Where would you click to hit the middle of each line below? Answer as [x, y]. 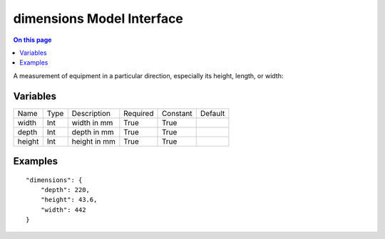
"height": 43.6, [69, 200]
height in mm [93, 141]
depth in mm [93, 132]
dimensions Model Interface [98, 18]
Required [139, 113]
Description [91, 113]
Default [212, 113]
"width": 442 [63, 209]
